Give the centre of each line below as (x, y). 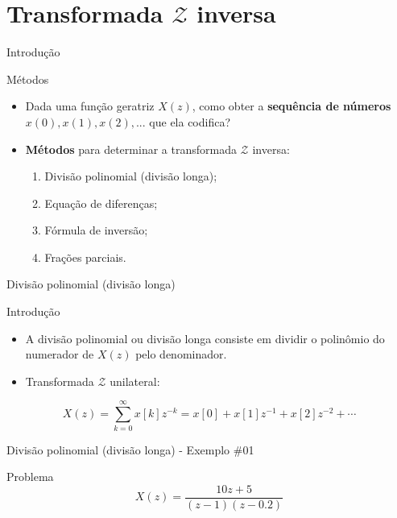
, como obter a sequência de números (292, 106)
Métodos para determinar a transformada (131, 149)
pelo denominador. (181, 354)
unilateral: (135, 381)
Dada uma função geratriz (90, 106)
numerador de (60, 354)
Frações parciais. (85, 257)
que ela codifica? (190, 121)
